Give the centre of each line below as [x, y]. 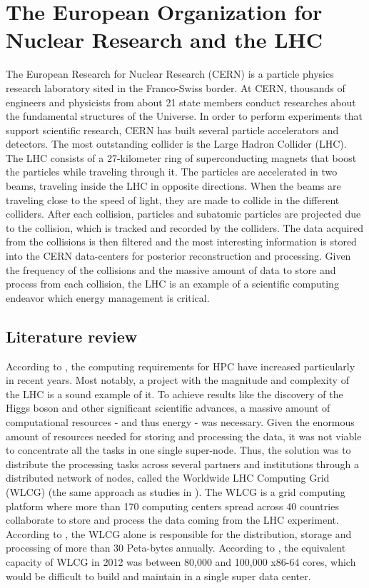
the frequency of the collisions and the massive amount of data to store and [171, 269]
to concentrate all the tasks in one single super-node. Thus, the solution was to [178, 450]
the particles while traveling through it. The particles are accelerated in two [172, 172]
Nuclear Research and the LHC [164, 40]
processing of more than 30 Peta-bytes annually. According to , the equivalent [176, 548]
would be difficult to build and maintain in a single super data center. [158, 576]
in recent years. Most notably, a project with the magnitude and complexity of [177, 380]
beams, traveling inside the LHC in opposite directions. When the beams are [173, 186]
